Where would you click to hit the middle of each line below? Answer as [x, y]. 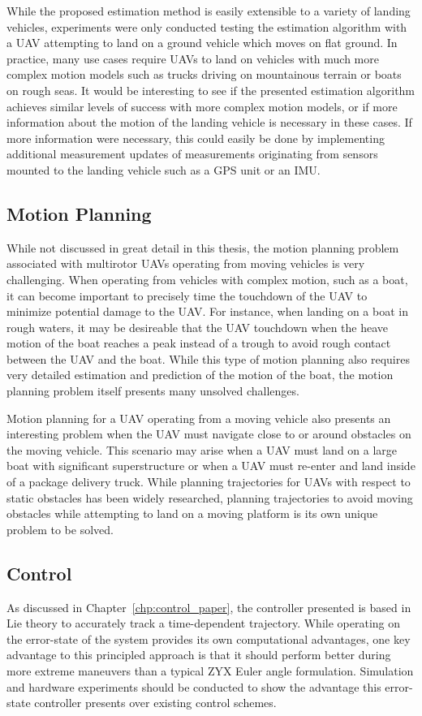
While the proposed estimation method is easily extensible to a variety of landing [209, 11]
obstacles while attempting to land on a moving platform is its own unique [192, 513]
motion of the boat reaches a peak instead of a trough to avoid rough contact [199, 343]
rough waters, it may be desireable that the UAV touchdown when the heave [198, 327]
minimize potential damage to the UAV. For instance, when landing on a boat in [207, 311]
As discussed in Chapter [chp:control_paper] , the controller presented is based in [209, 607]
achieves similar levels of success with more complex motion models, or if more [202, 106]
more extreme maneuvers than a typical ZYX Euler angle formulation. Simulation [210, 671]
